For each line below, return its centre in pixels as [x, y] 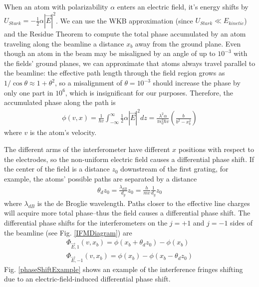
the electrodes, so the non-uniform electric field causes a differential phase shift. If [129, 159]
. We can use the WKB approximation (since [124, 20]
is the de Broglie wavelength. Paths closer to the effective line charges [143, 203]
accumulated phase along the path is [60, 102]
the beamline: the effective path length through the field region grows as [115, 73]
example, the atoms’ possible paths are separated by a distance [101, 178]
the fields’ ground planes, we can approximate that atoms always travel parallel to [130, 63]
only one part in [29, 92]
